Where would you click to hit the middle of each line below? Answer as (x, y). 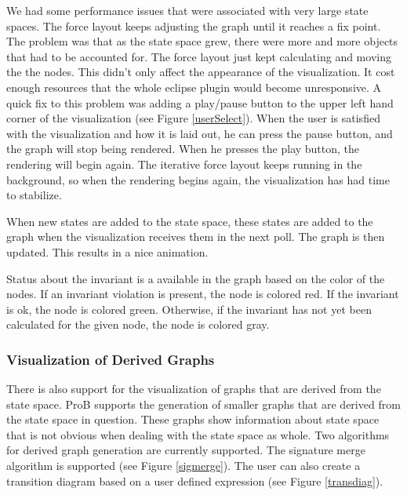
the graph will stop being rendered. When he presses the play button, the (183, 149)
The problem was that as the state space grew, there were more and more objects (202, 41)
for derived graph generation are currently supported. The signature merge (186, 450)
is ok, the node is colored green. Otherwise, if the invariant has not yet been (189, 309)
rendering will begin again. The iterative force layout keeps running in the (184, 164)
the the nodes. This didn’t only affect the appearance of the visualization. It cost (201, 72)
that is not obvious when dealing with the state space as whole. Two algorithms (198, 434)
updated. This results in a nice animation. (107, 251)
